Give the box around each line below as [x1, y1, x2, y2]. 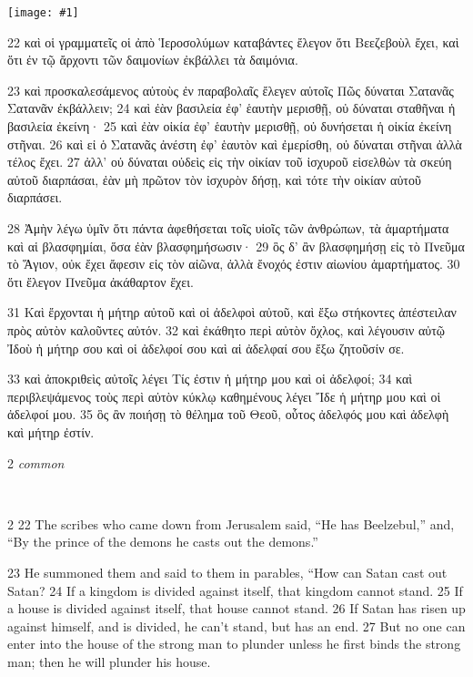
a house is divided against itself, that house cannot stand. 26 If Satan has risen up [7, 599, 466, 618]
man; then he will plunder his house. [7, 651, 211, 671]
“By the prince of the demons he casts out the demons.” [7, 532, 318, 551]
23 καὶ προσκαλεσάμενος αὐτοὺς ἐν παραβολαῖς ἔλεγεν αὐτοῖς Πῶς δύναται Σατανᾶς [7, 80, 454, 99]
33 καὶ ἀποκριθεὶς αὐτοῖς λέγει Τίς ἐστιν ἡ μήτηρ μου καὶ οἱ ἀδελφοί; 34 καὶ [7, 369, 413, 388]
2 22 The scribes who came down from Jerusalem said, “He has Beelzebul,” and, [7, 514, 455, 533]
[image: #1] [7, 6, 79, 19]
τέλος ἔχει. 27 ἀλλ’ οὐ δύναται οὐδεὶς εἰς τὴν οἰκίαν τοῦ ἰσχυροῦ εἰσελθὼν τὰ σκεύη [7, 152, 452, 171]
